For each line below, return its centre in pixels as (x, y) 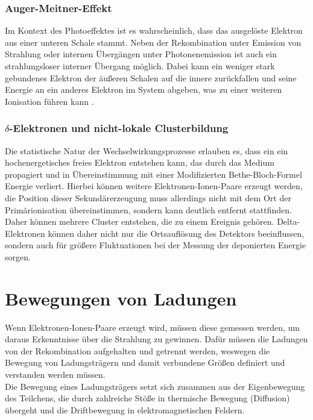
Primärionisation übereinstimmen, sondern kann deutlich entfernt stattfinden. (148, 209)
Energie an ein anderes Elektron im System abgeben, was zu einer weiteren (144, 89)
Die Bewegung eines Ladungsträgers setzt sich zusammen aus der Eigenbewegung (155, 386)
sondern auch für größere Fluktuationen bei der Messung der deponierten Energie (156, 245)
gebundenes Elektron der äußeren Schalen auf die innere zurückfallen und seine (151, 77)
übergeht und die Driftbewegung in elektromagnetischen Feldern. (125, 409)
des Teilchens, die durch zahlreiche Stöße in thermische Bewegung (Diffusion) (147, 398)
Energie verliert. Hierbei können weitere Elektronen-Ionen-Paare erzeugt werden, (154, 186)
